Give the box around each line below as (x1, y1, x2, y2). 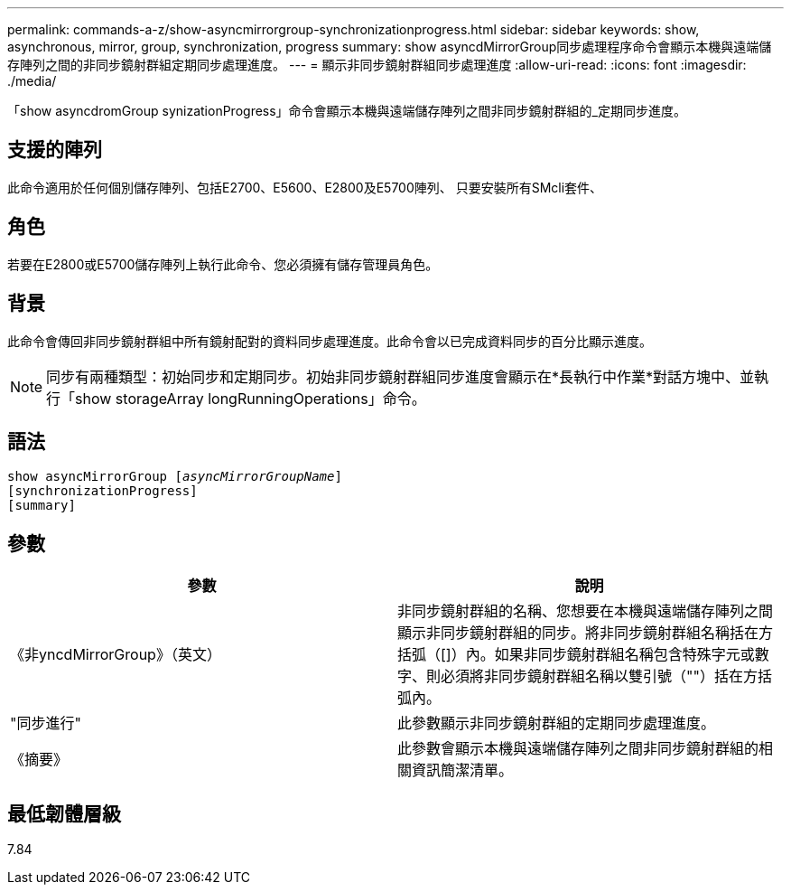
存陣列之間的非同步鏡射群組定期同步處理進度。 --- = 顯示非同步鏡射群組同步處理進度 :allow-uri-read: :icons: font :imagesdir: (7, 57, 747, 72)
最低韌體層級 (7, 802, 121, 825)
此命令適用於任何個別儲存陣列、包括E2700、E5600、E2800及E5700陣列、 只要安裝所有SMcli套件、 (7, 179, 603, 195)
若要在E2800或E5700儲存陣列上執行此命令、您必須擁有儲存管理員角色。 (7, 256, 439, 272)
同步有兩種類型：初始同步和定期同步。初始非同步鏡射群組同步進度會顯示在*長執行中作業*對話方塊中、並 (46, 367, 755, 386)
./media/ (7, 73, 57, 89)
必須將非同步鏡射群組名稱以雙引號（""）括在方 (441, 667, 758, 686)
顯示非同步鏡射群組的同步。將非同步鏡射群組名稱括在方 (397, 624, 774, 643)
